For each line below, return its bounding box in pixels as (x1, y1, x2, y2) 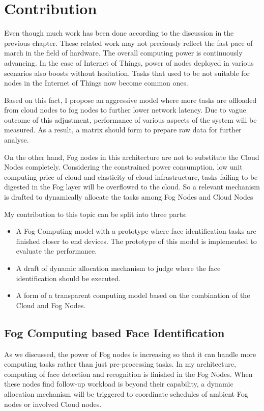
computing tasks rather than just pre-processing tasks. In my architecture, (4, 359, 236, 369)
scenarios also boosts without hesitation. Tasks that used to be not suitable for (4, 67, 250, 78)
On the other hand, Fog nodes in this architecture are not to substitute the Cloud (4, 151, 259, 162)
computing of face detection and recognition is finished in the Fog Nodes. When (4, 368, 253, 379)
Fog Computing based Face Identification (4, 324, 225, 340)
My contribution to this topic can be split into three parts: (4, 208, 187, 219)
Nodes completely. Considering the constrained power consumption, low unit (4, 161, 243, 172)
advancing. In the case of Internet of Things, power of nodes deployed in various (4, 57, 254, 68)
